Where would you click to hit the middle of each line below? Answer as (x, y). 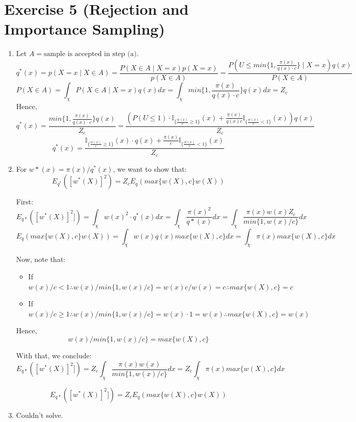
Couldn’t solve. (39, 415)
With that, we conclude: (54, 355)
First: (25, 202)
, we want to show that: (150, 168)
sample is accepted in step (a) (90, 54)
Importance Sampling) (85, 29)
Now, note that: (41, 259)
